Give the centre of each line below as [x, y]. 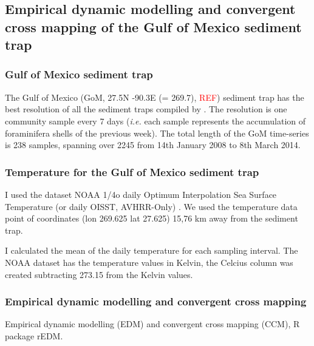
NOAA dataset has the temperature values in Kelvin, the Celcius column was [149, 262]
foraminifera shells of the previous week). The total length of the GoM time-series [157, 133]
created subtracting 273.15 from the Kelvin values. [99, 274]
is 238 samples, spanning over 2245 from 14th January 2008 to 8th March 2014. [153, 145]
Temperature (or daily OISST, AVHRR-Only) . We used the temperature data [151, 206]
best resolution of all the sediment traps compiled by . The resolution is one [146, 109]
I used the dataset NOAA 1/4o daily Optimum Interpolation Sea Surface [141, 194]
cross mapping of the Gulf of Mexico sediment [153, 26]
